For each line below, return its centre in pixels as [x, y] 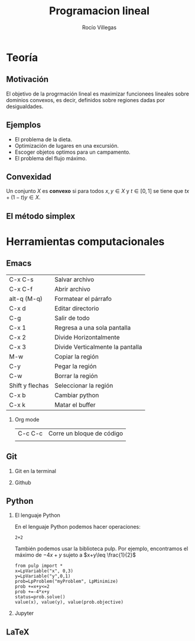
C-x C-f [21, 289]
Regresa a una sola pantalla [92, 328]
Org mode [27, 419]
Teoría [22, 57]
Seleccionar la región [84, 385]
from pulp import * [39, 566]
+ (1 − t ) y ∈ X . [23, 198]
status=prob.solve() [40, 597]
